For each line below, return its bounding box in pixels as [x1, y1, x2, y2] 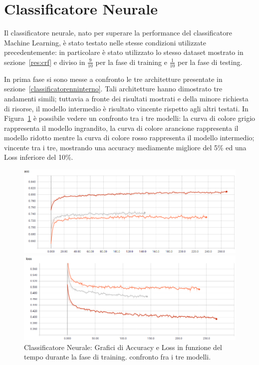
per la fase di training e [95, 56, 167, 67]
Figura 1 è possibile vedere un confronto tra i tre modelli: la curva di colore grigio [4, 113, 256, 123]
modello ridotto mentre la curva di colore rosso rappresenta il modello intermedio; [4, 132, 255, 143]
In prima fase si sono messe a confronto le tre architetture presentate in [4, 73, 223, 84]
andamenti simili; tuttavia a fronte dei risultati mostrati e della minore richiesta [4, 93, 249, 103]
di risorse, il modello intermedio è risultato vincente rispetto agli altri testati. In [4, 103, 249, 113]
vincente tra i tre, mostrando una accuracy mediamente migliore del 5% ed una [4, 142, 247, 152]
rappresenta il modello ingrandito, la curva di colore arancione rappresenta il [4, 122, 239, 133]
